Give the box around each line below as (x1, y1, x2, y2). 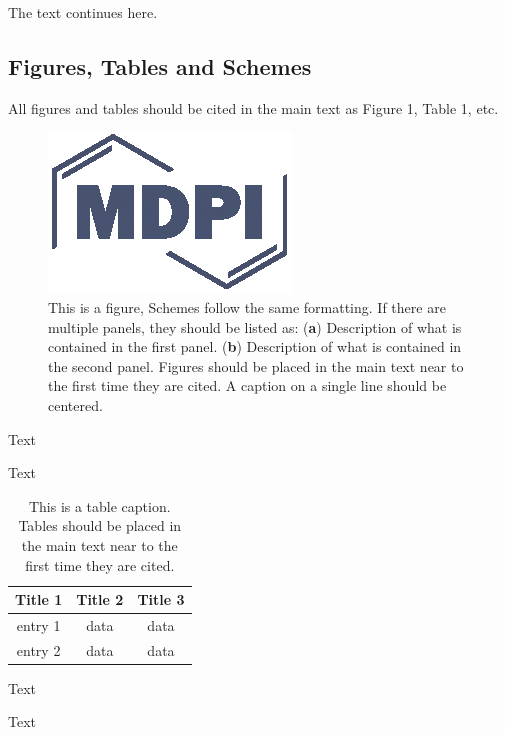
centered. (48, 394, 103, 415)
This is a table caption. (28, 495, 171, 516)
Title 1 (15, 589, 63, 610)
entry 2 (16, 639, 61, 660)
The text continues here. (8, 2, 158, 22)
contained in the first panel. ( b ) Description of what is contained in (48, 336, 462, 357)
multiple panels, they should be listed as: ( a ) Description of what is (48, 316, 462, 337)
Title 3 (137, 589, 185, 610)
